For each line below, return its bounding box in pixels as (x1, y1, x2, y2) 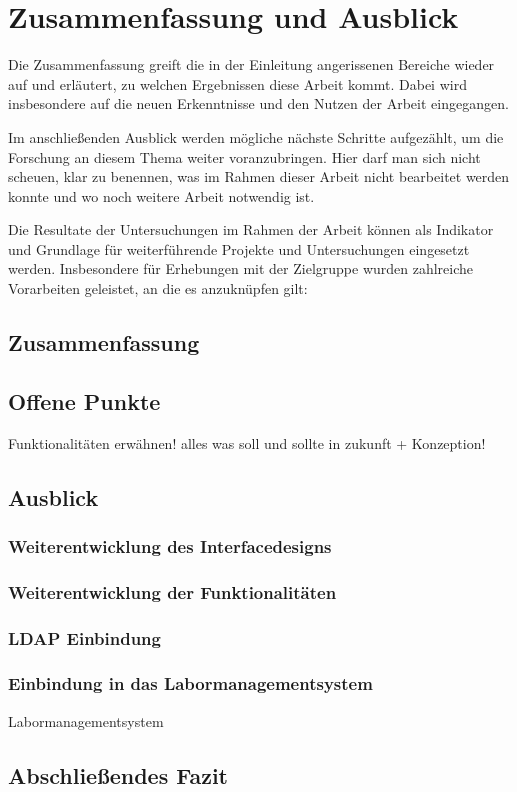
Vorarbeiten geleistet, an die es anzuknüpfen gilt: (8, 278, 308, 299)
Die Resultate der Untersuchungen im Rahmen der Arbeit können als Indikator (8, 219, 494, 240)
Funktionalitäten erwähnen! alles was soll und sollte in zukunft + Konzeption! (8, 432, 486, 453)
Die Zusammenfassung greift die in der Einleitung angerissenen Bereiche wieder (8, 54, 495, 75)
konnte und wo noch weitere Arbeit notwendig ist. (8, 185, 315, 206)
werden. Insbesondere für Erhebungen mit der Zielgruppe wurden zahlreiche (8, 258, 474, 279)
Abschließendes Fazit (8, 759, 228, 790)
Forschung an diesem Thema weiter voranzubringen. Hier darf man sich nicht (8, 146, 481, 167)
